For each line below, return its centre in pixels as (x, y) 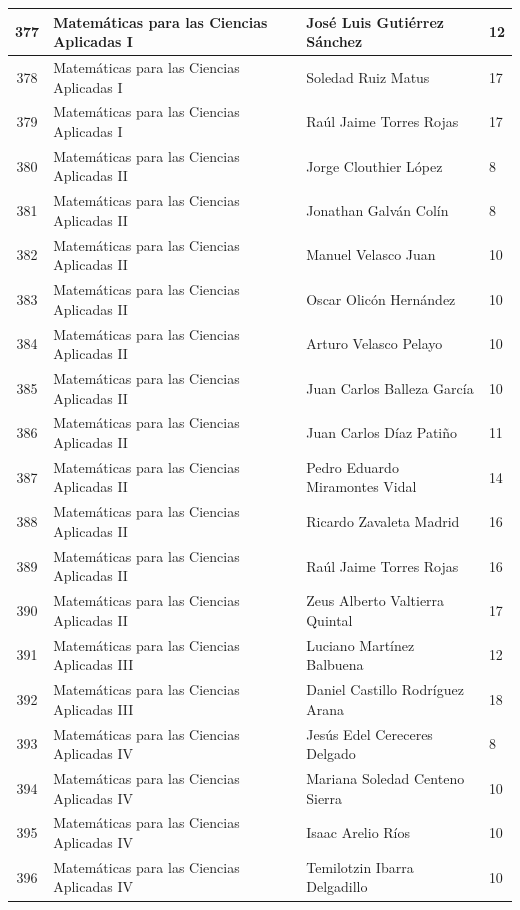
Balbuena (335, 664)
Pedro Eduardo (352, 466)
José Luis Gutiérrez (375, 21)
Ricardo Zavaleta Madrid (383, 521)
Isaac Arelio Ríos (358, 832)
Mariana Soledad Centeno (385, 777)
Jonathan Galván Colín (377, 210)
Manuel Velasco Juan (371, 254)
